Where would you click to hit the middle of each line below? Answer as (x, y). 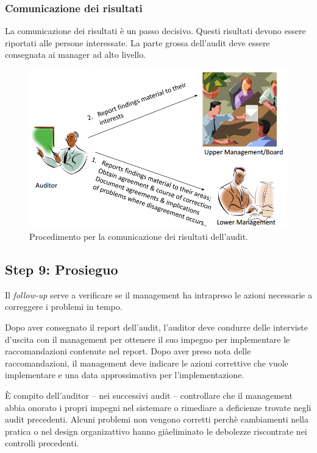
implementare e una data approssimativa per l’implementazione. (125, 375)
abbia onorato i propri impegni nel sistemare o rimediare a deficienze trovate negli (158, 407)
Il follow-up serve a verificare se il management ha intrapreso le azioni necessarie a (158, 294)
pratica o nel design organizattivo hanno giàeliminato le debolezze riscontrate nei (156, 431)
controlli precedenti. (42, 443)
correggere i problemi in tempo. (64, 307)
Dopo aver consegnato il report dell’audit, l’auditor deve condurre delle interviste (156, 327)
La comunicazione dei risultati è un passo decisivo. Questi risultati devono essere (155, 31)
